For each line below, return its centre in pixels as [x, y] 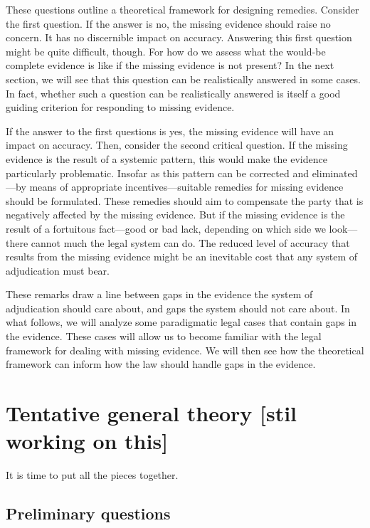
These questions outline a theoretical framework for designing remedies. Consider [183, 9]
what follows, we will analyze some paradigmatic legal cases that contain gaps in [181, 322]
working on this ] [87, 441]
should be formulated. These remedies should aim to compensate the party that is [185, 200]
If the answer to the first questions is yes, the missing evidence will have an [170, 131]
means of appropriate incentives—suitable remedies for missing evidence [186, 187]
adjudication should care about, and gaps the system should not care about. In [178, 308]
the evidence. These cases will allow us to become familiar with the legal [164, 336]
